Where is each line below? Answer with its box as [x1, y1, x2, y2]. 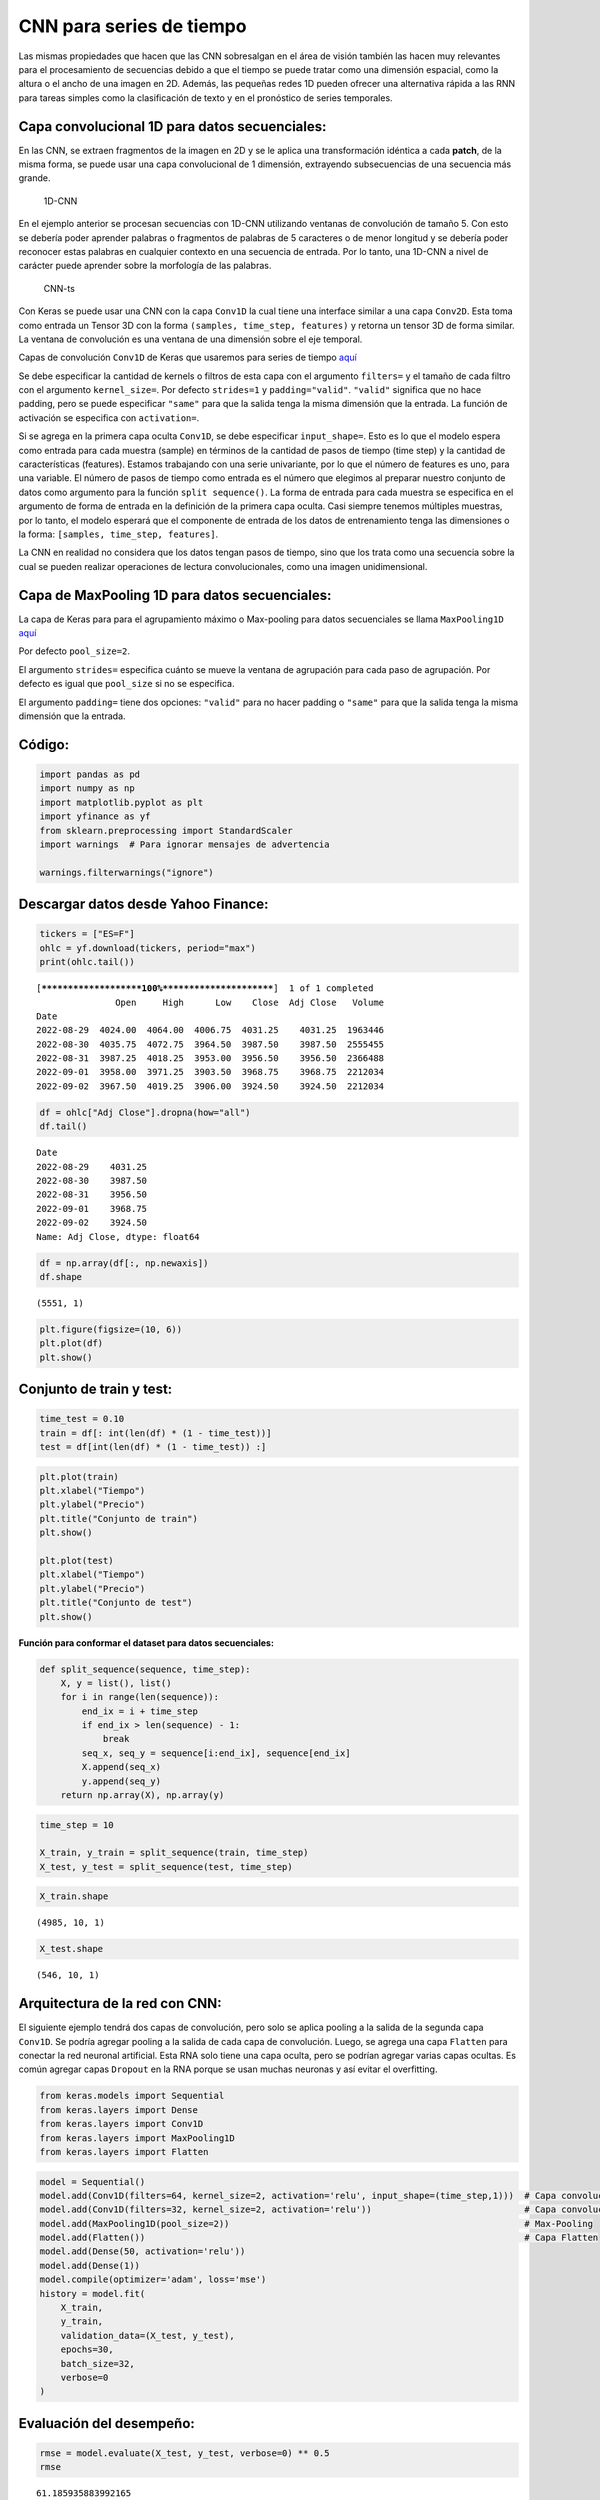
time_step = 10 [39, 1819, 114, 1830]
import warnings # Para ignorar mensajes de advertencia [39, 838, 330, 850]
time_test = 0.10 [39, 1413, 125, 1425]
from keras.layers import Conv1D [39, 2118, 204, 2130]
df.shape [39, 1271, 83, 1282]
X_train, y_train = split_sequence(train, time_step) [39, 1847, 309, 1859]
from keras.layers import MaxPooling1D [39, 2132, 235, 2144]
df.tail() [39, 1121, 88, 1132]
